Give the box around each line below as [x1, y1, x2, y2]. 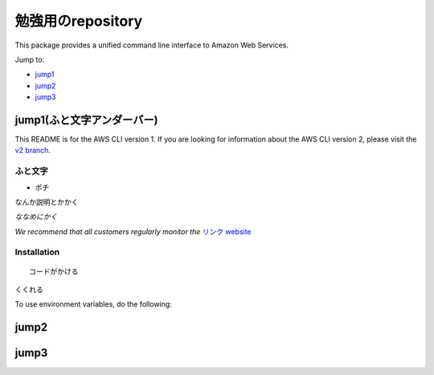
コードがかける [29, 266, 79, 276]
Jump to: [14, 55, 44, 64]
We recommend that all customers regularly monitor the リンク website [14, 226, 252, 237]
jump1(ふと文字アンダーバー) [14, 113, 158, 126]
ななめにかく [14, 212, 58, 221]
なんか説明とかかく [14, 197, 79, 207]
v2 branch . [14, 146, 51, 155]
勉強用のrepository [14, 12, 143, 30]
